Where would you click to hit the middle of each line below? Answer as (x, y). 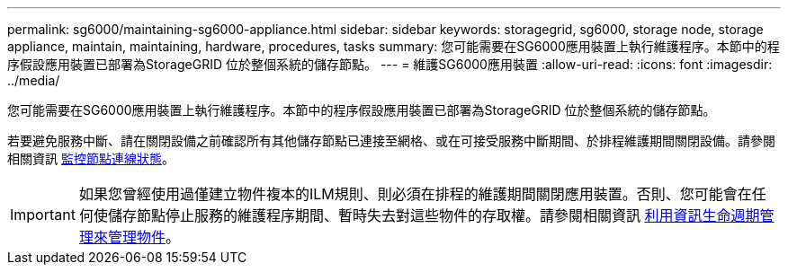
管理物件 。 (143, 237)
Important (43, 215)
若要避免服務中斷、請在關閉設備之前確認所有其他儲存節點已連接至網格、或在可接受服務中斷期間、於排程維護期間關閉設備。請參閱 (391, 140)
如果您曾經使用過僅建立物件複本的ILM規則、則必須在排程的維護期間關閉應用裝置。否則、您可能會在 (415, 194)
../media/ (34, 80)
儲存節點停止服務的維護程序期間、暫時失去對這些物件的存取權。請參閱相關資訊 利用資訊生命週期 (434, 215)
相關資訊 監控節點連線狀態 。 (91, 158)
